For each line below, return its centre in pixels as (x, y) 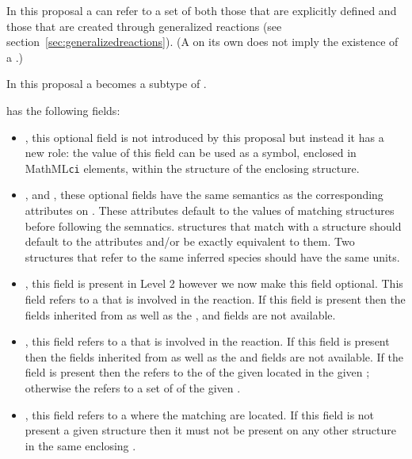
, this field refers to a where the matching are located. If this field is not (200, 414)
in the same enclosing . (80, 445)
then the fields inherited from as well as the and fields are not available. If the (214, 356)
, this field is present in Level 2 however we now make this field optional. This (214, 283)
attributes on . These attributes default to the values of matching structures (210, 210)
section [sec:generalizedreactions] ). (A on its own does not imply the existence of (202, 42)
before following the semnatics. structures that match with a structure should (213, 226)
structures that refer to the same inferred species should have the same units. (212, 256)
